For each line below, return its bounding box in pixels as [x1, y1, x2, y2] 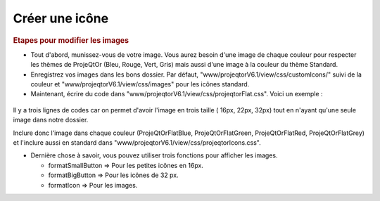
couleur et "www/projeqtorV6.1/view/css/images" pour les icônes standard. [30, 79, 250, 88]
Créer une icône [13, 11, 109, 26]
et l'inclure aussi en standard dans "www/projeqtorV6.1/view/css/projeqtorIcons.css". [13, 138, 261, 147]
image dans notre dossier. [13, 116, 89, 124]
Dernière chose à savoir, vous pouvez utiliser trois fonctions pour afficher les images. [30, 151, 278, 160]
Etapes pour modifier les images [13, 35, 129, 45]
